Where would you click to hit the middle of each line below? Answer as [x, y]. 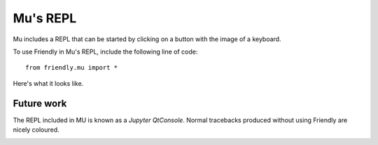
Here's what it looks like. [48, 83]
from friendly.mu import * [72, 68]
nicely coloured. [36, 130]
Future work [40, 104]
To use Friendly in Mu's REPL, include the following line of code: [105, 52]
